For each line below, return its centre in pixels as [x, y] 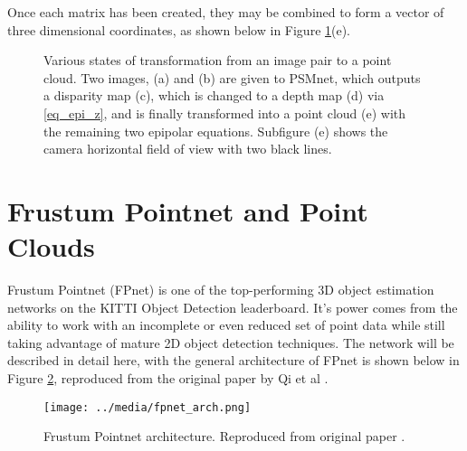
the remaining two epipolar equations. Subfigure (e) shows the [216, 131]
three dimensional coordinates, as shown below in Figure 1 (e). [179, 29]
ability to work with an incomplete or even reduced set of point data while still [226, 325]
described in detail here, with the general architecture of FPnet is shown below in [233, 360]
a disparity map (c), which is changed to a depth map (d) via [214, 95]
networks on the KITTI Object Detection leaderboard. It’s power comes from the [233, 307]
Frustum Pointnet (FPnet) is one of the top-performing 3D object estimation [221, 290]
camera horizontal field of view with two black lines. [188, 149]
